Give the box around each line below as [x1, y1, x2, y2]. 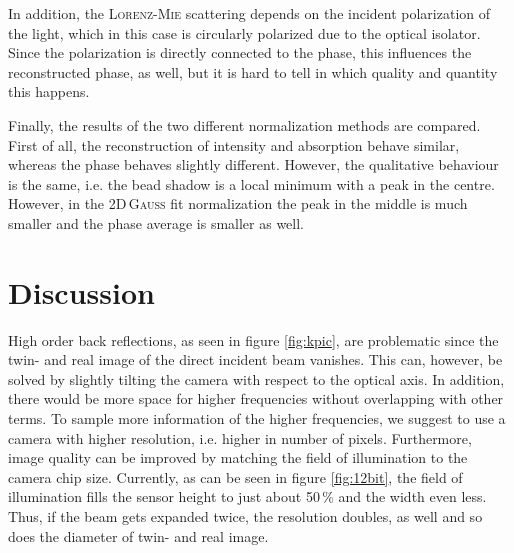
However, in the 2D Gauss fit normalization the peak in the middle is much [8, 193, 468, 214]
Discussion [8, 271, 155, 312]
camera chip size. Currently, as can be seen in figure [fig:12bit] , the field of [8, 466, 463, 487]
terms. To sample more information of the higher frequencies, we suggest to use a [8, 408, 506, 429]
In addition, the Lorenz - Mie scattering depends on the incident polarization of [8, 3, 491, 23]
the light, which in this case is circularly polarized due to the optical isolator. [8, 22, 481, 43]
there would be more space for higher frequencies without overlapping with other [8, 388, 504, 409]
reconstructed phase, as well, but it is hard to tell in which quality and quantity [8, 61, 498, 82]
